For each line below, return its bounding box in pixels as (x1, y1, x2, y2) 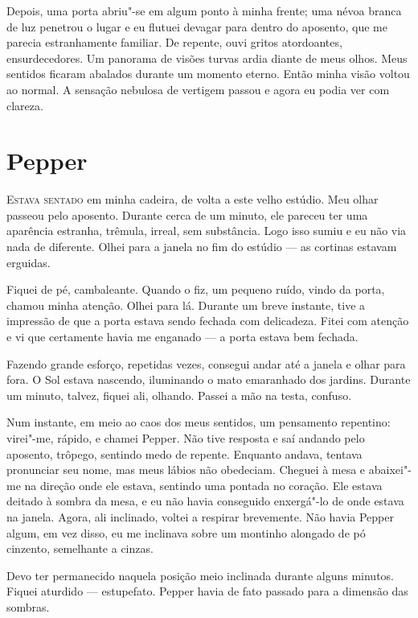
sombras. (6, 598, 50, 615)
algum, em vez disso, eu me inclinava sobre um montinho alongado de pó (6, 524, 366, 541)
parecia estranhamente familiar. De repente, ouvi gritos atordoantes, (6, 34, 342, 51)
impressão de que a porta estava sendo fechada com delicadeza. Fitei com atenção (6, 312, 409, 329)
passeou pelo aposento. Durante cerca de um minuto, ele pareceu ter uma (6, 206, 368, 223)
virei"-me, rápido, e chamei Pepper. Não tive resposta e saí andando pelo (6, 430, 365, 446)
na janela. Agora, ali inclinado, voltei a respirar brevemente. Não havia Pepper (6, 508, 394, 525)
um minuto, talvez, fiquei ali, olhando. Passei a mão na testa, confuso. (6, 386, 352, 403)
